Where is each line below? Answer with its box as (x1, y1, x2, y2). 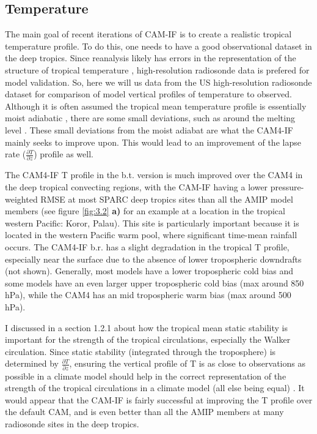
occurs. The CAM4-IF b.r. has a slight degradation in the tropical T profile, (5, 241, 290, 253)
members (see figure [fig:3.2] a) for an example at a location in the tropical (5, 204, 285, 217)
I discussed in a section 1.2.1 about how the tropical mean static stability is (5, 321, 288, 334)
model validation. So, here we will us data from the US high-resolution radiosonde (5, 75, 312, 88)
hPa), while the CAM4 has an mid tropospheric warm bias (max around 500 (5, 288, 291, 301)
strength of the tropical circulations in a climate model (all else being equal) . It (5, 381, 305, 394)
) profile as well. (34, 148, 93, 160)
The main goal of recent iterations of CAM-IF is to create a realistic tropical (5, 28, 292, 40)
